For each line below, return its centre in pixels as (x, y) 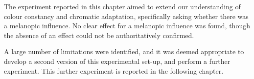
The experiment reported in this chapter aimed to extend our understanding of (122, 6)
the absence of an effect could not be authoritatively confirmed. (99, 35)
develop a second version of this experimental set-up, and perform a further (117, 61)
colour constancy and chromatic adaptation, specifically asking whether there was (126, 16)
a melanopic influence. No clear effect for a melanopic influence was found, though (127, 26)
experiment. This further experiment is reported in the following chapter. (114, 70)
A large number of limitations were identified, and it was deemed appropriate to (124, 51)
